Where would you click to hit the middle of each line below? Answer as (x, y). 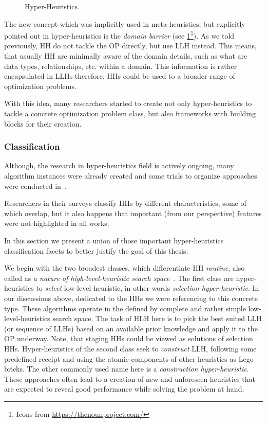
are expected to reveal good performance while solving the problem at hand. (124, 389)
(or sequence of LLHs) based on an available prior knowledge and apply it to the (131, 328)
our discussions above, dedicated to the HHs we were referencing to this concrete (131, 298)
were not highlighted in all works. (57, 223)
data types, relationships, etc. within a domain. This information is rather (121, 66)
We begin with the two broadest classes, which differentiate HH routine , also (125, 268)
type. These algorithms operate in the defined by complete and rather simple (125, 308)
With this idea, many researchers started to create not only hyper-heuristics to (128, 103)
